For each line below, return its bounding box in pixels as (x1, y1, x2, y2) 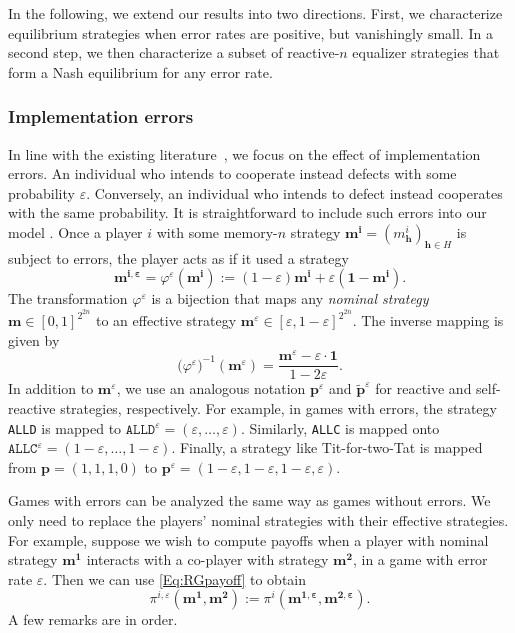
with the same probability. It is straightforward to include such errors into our (8, 202, 487, 223)
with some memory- (156, 221, 278, 242)
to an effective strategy (96, 310, 237, 331)
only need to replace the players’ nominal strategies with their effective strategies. (8, 509, 509, 530)
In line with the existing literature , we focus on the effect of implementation (8, 143, 481, 164)
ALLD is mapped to (8, 417, 122, 438)
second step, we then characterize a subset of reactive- (8, 42, 340, 63)
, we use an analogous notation (116, 378, 306, 399)
